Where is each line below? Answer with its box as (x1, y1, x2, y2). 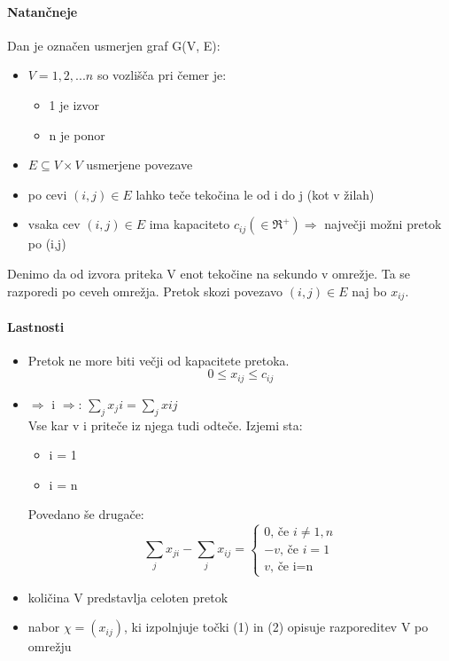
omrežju (27, 637, 72, 656)
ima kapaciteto (149, 215, 230, 233)
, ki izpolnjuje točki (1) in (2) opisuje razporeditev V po (124, 618, 429, 636)
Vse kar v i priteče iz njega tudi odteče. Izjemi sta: (27, 415, 303, 434)
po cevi (27, 185, 67, 203)
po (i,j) (27, 234, 66, 253)
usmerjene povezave (86, 155, 193, 174)
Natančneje (7, 2, 78, 20)
